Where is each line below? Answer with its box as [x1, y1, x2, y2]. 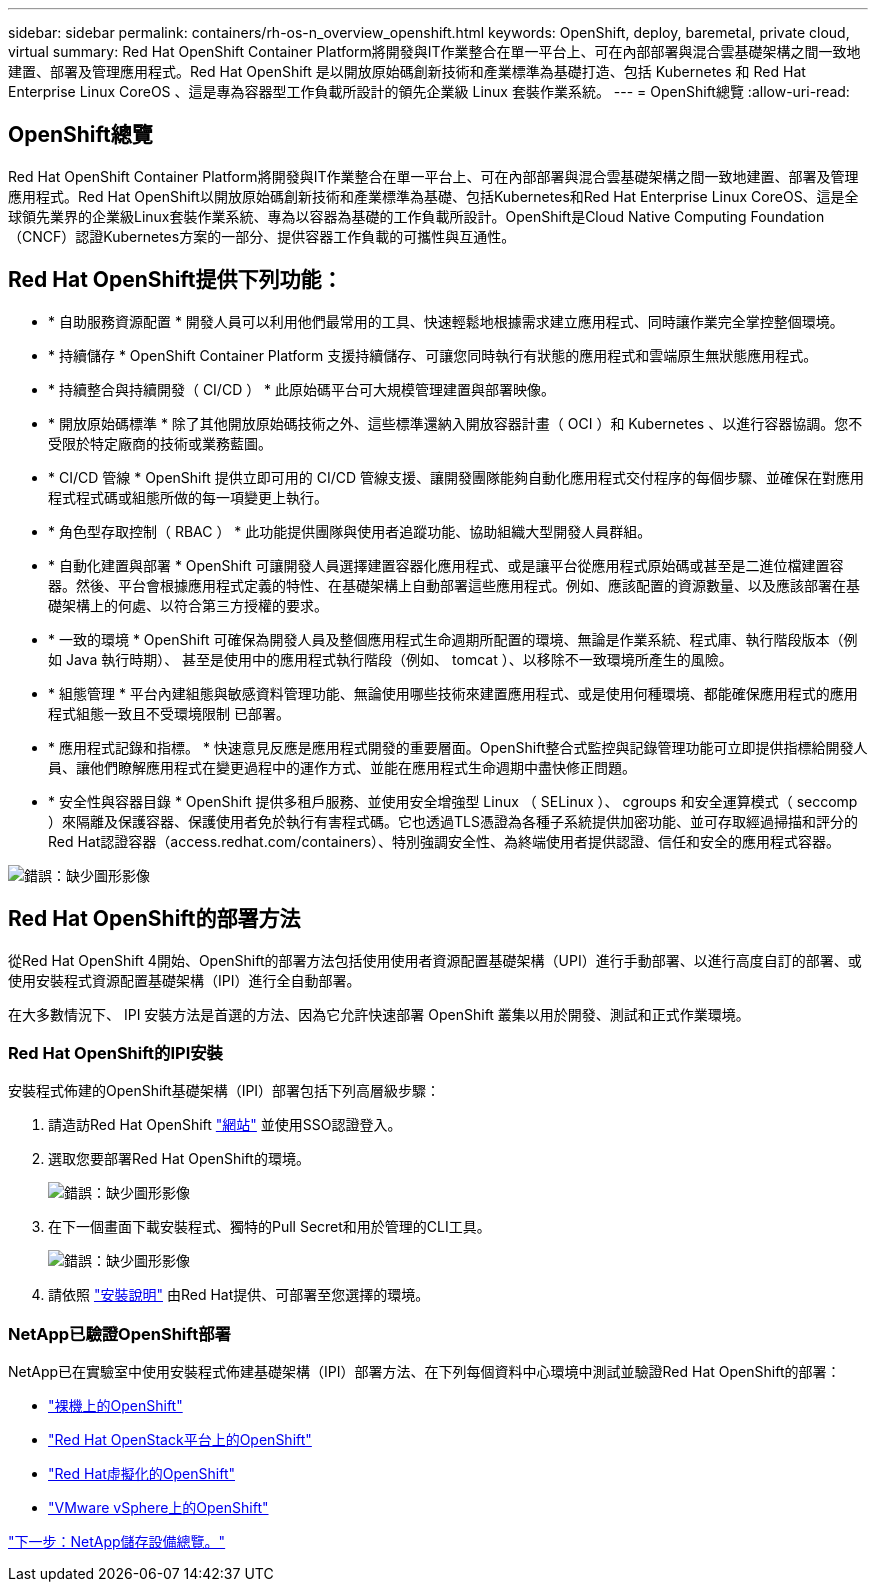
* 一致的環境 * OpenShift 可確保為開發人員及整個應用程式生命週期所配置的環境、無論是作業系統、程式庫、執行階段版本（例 [48, 630, 858, 648]
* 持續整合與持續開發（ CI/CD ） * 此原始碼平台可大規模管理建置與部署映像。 [48, 380, 556, 398]
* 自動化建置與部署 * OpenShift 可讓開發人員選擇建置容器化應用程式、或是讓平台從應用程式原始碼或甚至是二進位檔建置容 [48, 556, 844, 574]
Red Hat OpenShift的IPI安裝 [8, 1042, 223, 1063]
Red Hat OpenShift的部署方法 [8, 906, 301, 932]
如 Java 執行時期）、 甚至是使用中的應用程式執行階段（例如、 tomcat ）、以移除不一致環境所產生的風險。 [48, 650, 733, 668]
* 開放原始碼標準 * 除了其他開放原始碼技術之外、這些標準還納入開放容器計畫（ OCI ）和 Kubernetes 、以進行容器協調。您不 [48, 414, 863, 432]
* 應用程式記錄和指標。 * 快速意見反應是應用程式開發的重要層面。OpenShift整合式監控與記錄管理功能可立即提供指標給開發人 [48, 738, 868, 756]
